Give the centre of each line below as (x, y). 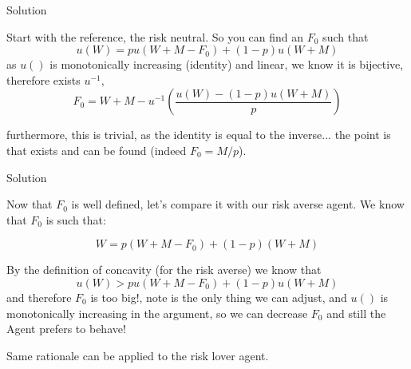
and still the (356, 313)
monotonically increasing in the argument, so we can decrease (157, 313)
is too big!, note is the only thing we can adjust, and (219, 297)
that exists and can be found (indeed (97, 150)
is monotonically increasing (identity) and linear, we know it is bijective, (227, 64)
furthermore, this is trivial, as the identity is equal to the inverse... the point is (199, 135)
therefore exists (43, 79)
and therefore (39, 297)
